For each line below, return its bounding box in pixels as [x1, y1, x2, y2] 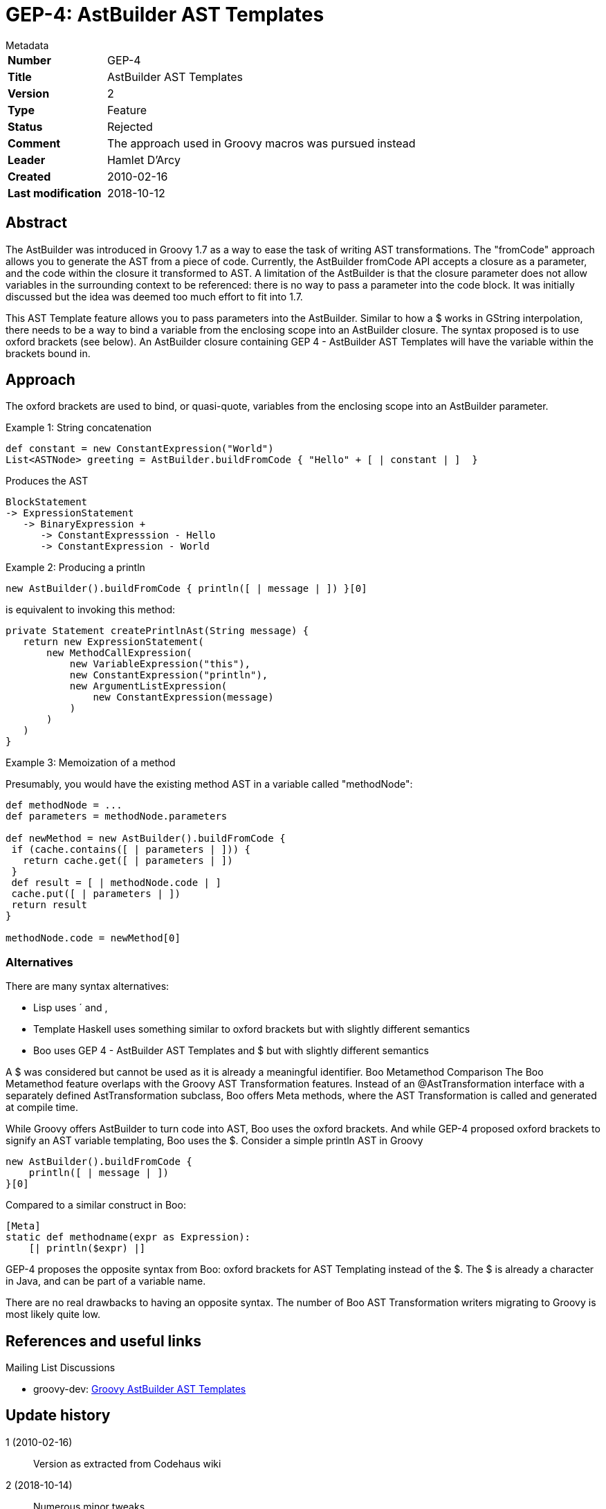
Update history [6, 1407, 111, 1425]
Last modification [8, 186, 102, 200]
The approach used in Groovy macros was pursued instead [107, 136, 416, 150]
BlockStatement [6, 496, 88, 508]
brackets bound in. [6, 347, 91, 359]
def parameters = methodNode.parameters [6, 811, 228, 822]
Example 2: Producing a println [6, 561, 145, 574]
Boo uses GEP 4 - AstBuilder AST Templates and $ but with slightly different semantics [33, 1045, 429, 1057]
